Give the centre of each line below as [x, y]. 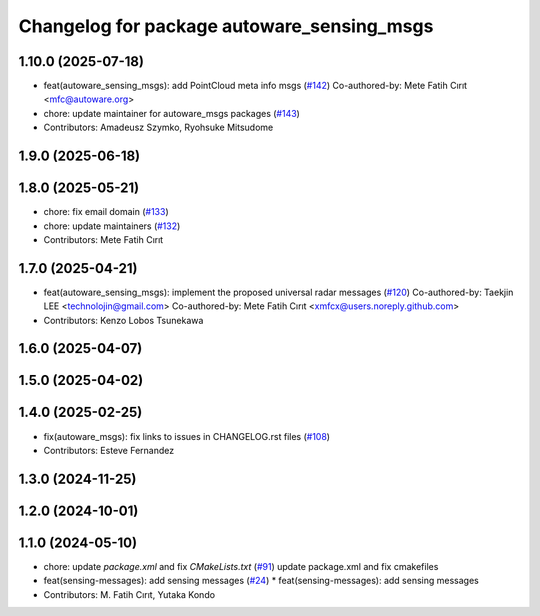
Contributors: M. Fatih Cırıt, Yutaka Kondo [129, 594]
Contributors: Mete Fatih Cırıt [103, 239]
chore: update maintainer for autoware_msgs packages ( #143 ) [171, 113]
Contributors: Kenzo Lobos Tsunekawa [123, 320]
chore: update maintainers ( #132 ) [112, 226]
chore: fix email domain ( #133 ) [106, 212]
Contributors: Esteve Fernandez [109, 450]
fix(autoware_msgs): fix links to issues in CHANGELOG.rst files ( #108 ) [186, 436]
